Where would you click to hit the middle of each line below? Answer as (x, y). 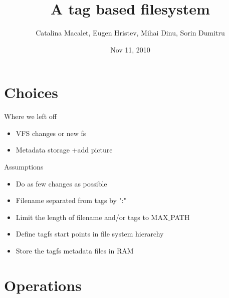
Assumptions (24, 167)
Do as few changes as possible (61, 183)
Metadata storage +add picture (64, 150)
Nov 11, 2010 (130, 49)
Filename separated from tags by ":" (71, 200)
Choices (31, 92)
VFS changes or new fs (51, 133)
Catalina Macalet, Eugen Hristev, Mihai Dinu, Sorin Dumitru (130, 33)
